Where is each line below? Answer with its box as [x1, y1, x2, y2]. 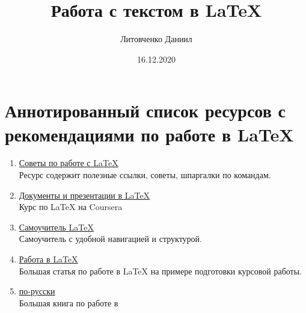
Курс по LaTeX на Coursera [19, 200, 123, 213]
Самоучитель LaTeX [19, 220, 94, 233]
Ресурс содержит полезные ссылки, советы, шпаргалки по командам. [19, 169, 271, 181]
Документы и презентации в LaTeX [19, 188, 150, 201]
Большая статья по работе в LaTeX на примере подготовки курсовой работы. [19, 264, 302, 277]
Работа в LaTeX [19, 253, 78, 265]
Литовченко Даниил [120, 33, 192, 45]
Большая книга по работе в [19, 296, 118, 309]
